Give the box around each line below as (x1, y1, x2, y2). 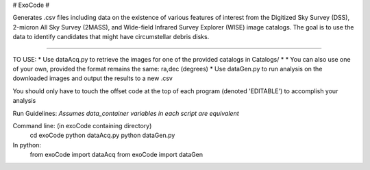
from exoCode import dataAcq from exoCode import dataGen (29, 151, 203, 159)
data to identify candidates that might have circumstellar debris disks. (12, 33, 210, 41)
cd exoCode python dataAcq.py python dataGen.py (29, 131, 175, 140)
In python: (12, 141, 41, 149)
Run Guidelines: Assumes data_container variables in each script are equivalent (12, 109, 239, 117)
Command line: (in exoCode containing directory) (12, 121, 152, 130)
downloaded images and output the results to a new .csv (12, 74, 173, 82)
